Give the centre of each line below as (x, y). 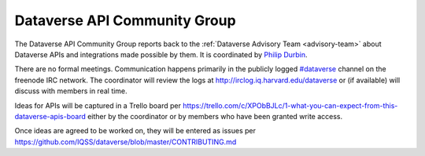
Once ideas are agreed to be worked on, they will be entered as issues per (135, 131)
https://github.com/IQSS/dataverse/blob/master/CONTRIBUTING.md (126, 142)
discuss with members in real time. (71, 91)
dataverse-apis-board (50, 116)
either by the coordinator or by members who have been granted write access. (215, 116)
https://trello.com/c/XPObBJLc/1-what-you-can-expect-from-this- (290, 105)
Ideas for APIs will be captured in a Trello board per (98, 105)
